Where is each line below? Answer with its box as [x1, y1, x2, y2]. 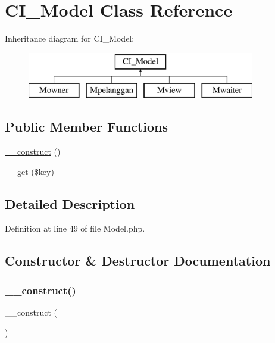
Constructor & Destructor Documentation [5, 251, 271, 270]
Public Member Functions [5, 117, 168, 136]
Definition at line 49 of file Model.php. [5, 222, 145, 235]
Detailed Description [5, 194, 135, 213]
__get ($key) [5, 165, 54, 177]
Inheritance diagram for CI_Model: [5, 32, 135, 45]
